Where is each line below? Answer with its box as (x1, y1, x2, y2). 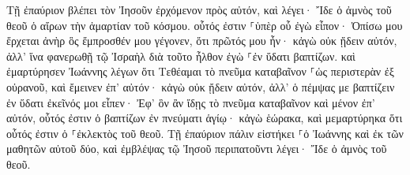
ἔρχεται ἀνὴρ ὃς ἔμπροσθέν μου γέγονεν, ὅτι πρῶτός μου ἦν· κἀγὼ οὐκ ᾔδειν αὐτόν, (6, 32, 397, 49)
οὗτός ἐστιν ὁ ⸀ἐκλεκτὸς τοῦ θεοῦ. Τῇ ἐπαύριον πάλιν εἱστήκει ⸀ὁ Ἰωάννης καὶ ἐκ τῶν (6, 125, 404, 141)
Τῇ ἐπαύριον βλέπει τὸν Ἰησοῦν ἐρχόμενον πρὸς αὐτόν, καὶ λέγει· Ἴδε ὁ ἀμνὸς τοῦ (6, 2, 392, 17)
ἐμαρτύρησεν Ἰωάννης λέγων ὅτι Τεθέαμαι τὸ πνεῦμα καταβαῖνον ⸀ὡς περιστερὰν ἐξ (6, 63, 394, 80)
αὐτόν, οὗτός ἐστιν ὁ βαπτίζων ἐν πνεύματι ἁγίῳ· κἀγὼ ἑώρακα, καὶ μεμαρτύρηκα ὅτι (6, 110, 403, 126)
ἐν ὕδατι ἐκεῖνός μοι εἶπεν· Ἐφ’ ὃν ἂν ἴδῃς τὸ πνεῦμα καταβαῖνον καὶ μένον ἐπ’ (6, 94, 375, 110)
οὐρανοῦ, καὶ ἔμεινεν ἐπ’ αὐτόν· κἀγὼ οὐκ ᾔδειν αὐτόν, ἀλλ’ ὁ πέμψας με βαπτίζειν (6, 78, 395, 95)
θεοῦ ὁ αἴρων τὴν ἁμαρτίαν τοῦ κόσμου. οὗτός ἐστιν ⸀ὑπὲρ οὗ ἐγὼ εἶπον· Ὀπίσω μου (6, 17, 403, 33)
